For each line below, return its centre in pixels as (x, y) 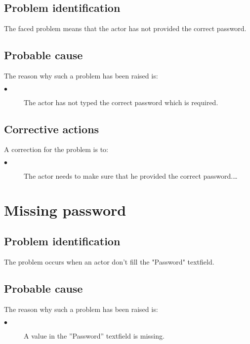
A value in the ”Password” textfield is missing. (94, 335)
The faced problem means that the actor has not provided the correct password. (125, 28)
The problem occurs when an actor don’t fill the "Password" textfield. (109, 262)
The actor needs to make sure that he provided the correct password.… (131, 175)
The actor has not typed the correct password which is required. (121, 102)
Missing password (65, 210)
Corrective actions (52, 129)
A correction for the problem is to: (56, 149)
